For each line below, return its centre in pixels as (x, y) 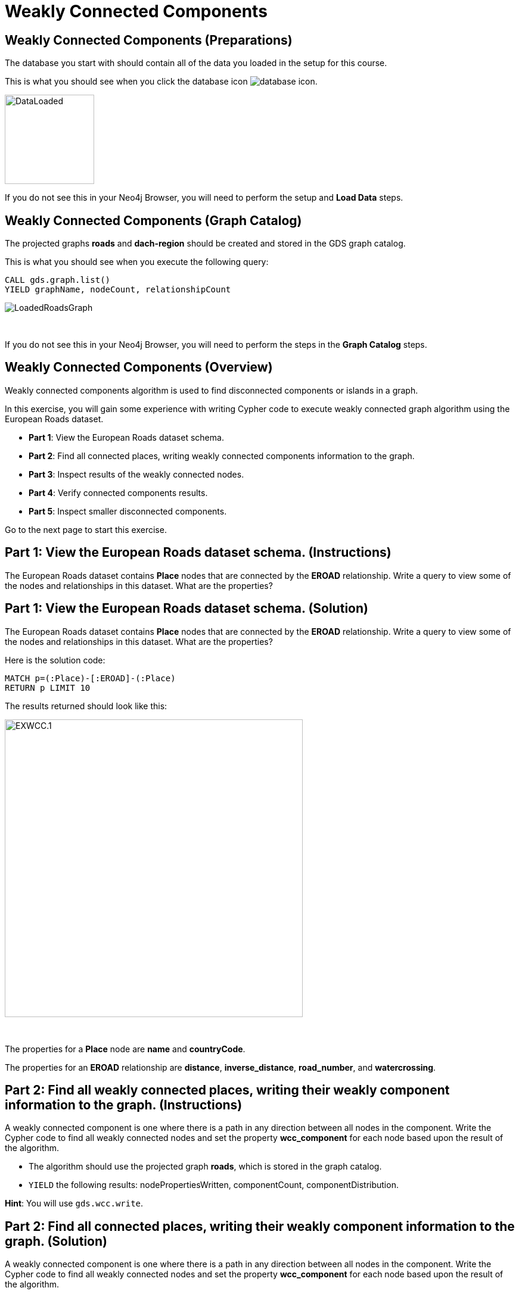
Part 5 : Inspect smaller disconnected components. (128, 511)
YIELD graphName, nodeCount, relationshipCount (118, 290)
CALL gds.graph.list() (58, 280)
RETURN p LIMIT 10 (48, 687)
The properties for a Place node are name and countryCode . (125, 1049)
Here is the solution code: (55, 660)
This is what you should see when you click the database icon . (161, 82)
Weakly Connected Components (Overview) (139, 367)
